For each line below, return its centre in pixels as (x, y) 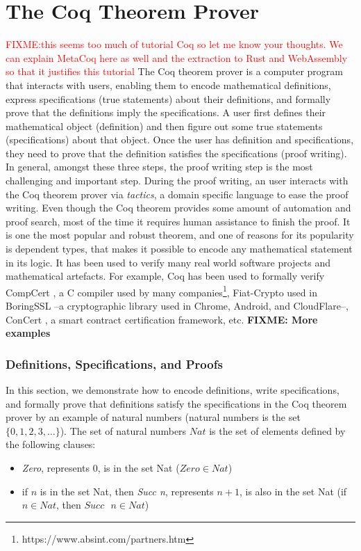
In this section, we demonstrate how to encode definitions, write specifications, (173, 390)
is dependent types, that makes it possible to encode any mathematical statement (179, 249)
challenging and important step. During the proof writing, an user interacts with (177, 181)
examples (28, 333)
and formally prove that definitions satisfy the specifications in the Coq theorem (176, 403)
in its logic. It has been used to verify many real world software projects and (168, 262)
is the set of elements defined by (277, 430)
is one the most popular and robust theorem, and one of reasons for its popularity (180, 235)
